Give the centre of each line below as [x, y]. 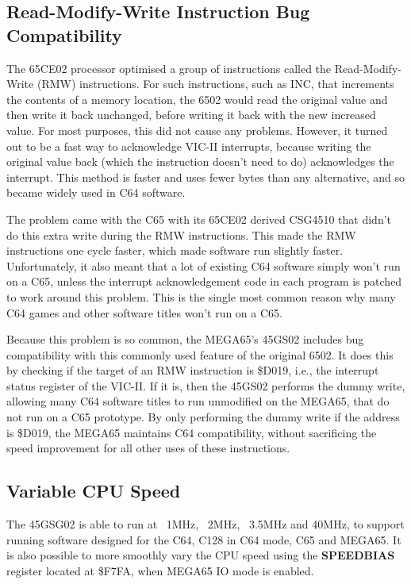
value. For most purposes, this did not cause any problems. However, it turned [197, 130]
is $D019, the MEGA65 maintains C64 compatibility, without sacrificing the [192, 432]
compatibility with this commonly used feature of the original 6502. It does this [200, 354]
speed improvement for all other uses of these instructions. [148, 448]
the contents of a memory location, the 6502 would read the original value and [197, 99]
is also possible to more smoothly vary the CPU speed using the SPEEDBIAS [201, 555]
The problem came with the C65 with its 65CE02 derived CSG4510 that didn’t [199, 219]
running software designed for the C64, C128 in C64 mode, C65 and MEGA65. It [204, 539]
